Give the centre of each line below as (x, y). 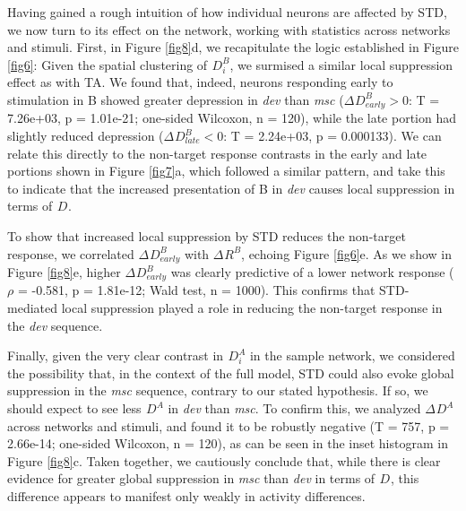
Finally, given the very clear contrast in (116, 355)
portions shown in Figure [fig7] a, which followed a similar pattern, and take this (226, 171)
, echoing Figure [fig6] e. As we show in (346, 253)
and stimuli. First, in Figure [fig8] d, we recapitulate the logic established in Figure (233, 47)
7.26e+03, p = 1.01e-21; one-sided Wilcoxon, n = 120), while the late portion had (232, 118)
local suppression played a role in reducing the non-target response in (252, 308)
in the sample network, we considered (352, 355)
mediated (32, 308)
